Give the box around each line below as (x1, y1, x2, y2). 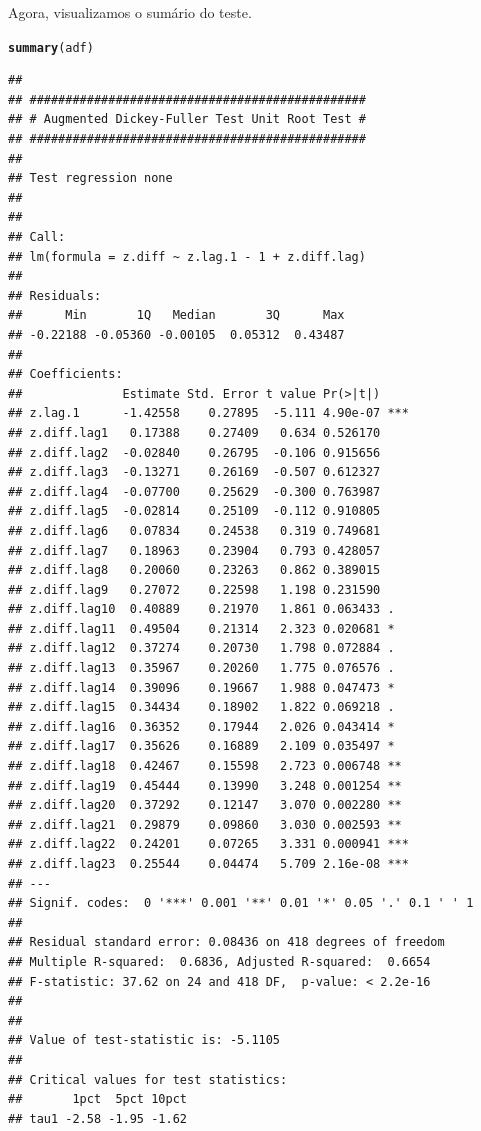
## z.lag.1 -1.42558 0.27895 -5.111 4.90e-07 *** (8, 406, 409, 421)
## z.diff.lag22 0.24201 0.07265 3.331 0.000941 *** (8, 837, 409, 852)
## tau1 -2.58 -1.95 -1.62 (8, 1111, 187, 1126)
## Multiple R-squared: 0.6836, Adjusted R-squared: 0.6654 (8, 954, 431, 969)
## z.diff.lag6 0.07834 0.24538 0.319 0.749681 (8, 523, 381, 538)
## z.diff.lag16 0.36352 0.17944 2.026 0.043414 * (8, 719, 395, 734)
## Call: (8, 230, 66, 244)
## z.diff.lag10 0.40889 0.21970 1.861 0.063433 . (8, 602, 395, 617)
